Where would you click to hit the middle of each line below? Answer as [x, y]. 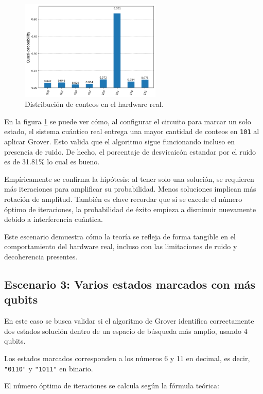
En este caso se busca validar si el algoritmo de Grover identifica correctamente [129, 321]
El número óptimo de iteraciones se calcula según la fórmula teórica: [112, 386]
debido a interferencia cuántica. [54, 219]
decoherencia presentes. [41, 257]
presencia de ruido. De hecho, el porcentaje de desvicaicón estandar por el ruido [130, 151]
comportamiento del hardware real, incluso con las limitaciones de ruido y [121, 246]
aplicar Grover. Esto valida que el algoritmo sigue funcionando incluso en [119, 142]
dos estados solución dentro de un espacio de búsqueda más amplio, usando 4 [126, 331]
